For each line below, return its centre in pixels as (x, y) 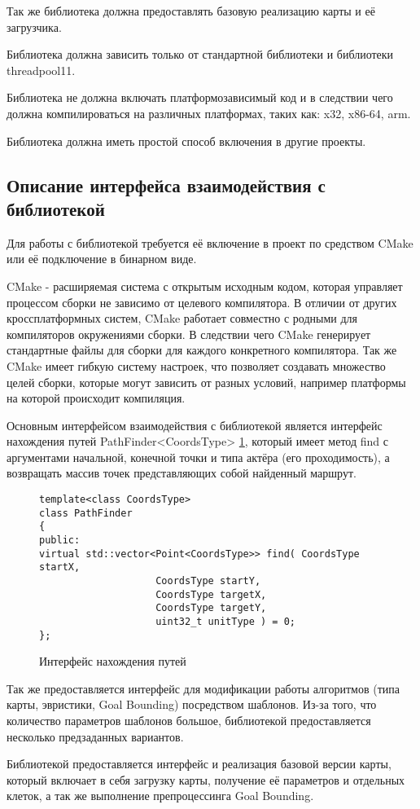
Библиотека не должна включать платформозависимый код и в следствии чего (200, 97)
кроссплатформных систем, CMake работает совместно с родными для (182, 318)
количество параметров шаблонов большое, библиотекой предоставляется (189, 721)
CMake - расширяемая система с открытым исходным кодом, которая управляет (205, 286)
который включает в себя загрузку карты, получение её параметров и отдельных (206, 779)
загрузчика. (34, 26)
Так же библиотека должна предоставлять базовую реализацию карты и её (191, 11)
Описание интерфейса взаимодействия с (166, 185)
